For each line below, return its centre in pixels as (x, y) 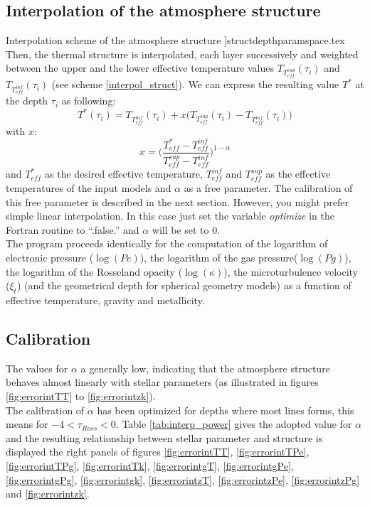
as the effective (298, 174)
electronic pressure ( (50, 258)
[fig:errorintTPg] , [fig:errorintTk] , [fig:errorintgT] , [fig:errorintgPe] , (150, 465)
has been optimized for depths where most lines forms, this (226, 410)
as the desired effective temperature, (124, 174)
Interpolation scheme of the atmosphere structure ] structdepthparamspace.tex (175, 40)
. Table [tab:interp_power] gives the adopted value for (234, 424)
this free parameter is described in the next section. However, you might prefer (177, 201)
